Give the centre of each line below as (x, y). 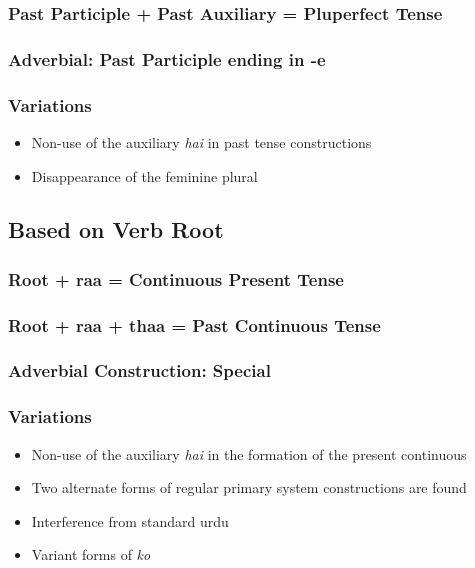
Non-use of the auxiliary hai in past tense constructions (201, 141)
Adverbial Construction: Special (139, 370)
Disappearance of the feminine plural (144, 175)
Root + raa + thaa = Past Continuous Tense (194, 324)
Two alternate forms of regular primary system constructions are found (249, 487)
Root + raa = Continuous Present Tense (176, 278)
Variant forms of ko (91, 554)
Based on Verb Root (116, 229)
